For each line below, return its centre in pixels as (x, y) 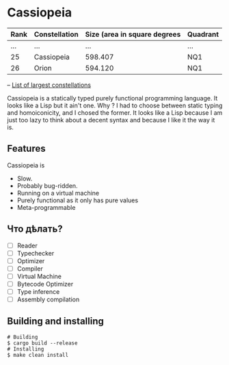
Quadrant (203, 34)
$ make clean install (38, 355)
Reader (27, 245)
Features (26, 149)
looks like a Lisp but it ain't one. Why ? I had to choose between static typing (115, 105)
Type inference (38, 291)
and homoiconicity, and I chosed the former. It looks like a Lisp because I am (115, 112)
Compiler (30, 269)
